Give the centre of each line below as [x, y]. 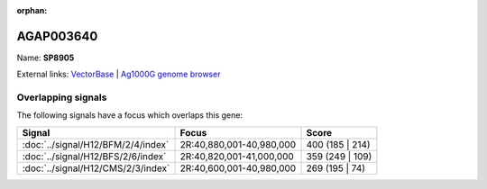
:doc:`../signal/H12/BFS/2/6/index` [94, 156]
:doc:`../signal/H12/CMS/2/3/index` [96, 168]
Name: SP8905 [46, 58]
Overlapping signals [62, 97]
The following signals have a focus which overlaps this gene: [130, 115]
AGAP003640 [57, 36]
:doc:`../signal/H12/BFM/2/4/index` [96, 144]
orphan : [32, 10]
